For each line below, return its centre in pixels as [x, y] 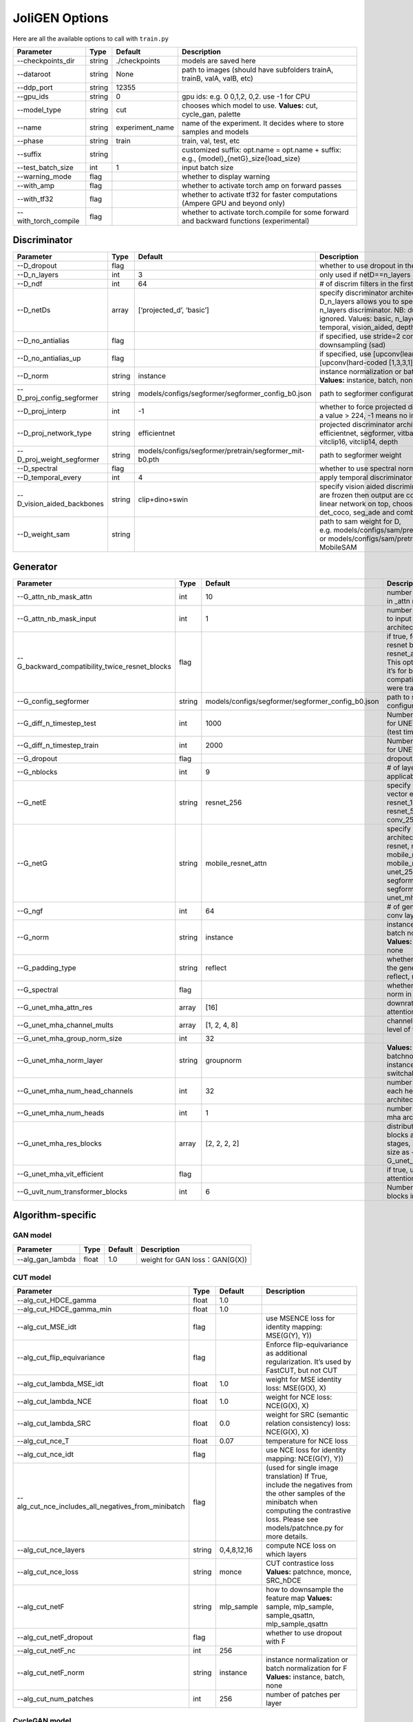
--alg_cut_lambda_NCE [54, 1402]
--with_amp [36, 185]
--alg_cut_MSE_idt [47, 1327]
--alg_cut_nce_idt [45, 1455]
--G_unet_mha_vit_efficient [60, 1174]
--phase [30, 141]
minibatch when [292, 1502]
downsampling [343, 345]
